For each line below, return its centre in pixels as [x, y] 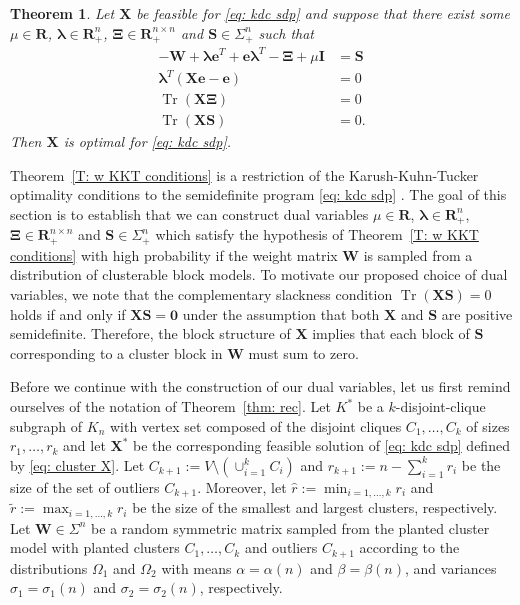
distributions [49, 567]
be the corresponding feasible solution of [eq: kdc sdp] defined [321, 445]
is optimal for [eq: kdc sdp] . [147, 141]
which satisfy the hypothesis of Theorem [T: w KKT [317, 234]
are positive [477, 313]
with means [196, 567]
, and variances [450, 567]
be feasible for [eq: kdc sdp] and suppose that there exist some [323, 13]
